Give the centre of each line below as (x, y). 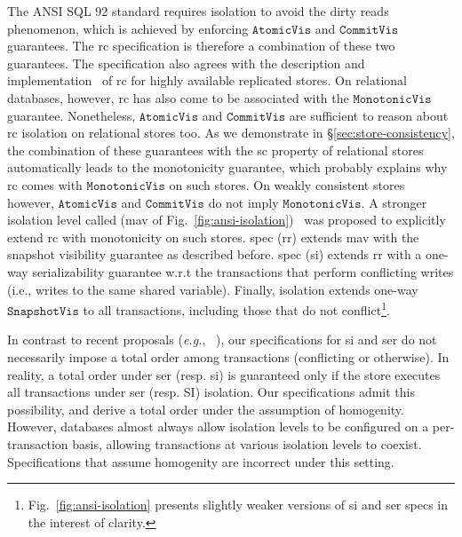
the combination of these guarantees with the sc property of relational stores (215, 150)
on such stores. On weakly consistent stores (287, 184)
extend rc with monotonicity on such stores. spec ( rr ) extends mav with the (213, 237)
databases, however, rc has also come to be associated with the (178, 97)
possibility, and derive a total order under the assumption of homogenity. (206, 409)
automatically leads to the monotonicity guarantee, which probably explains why (227, 167)
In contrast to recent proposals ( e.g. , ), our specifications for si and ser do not (222, 340)
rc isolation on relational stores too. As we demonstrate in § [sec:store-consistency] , (231, 133)
